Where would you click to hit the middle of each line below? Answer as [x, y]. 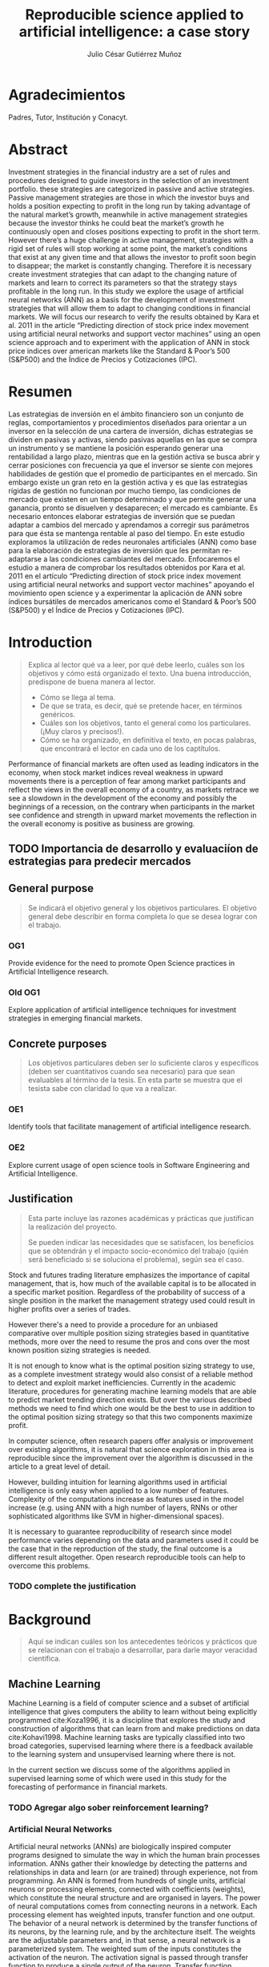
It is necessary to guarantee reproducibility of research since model [120, 1531]
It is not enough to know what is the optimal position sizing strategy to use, [132, 1365]
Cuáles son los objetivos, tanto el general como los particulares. [145, 723]
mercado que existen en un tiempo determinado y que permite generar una [132, 499]
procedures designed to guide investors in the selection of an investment [129, 180]
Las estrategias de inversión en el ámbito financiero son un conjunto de [126, 414]
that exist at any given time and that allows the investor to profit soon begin [132, 257]
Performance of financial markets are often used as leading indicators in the [134, 764]
